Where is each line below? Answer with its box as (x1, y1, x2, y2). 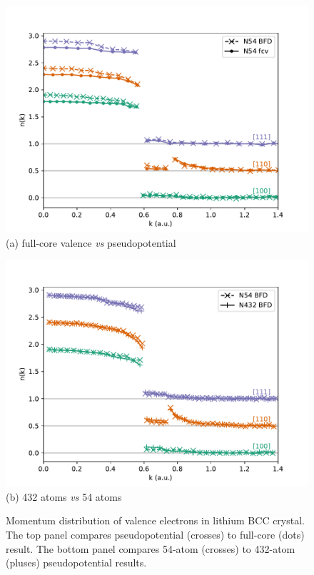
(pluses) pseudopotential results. (6, 555, 147, 570)
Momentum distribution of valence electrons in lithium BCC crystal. (6, 513, 305, 528)
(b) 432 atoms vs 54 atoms (6, 489, 122, 504)
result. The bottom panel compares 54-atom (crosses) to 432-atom (6, 541, 295, 556)
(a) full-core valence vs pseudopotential (6, 235, 176, 250)
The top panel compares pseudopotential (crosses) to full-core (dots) (6, 526, 305, 541)
